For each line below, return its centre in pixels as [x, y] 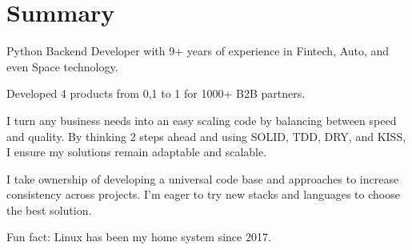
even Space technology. [62, 66]
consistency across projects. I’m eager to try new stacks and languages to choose [203, 194]
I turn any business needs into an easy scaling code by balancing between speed [202, 120]
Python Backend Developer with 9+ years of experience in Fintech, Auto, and [198, 51]
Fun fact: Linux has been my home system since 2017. [139, 237]
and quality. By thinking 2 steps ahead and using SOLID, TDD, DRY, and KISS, [206, 136]
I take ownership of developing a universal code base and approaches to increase [203, 178]
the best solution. [49, 210]
